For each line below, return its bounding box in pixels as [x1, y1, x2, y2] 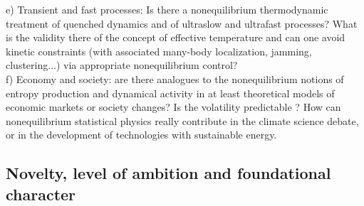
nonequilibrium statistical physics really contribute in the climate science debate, [6, 113, 359, 128]
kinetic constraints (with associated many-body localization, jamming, [6, 43, 312, 58]
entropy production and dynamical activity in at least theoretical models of [6, 85, 335, 100]
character [6, 183, 76, 205]
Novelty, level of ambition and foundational [6, 162, 331, 184]
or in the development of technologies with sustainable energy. [6, 127, 277, 142]
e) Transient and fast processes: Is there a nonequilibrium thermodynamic [6, 2, 328, 16]
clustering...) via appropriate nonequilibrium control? [6, 58, 238, 72]
